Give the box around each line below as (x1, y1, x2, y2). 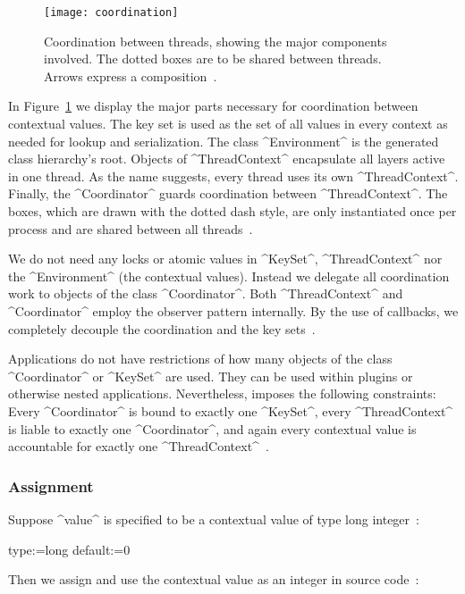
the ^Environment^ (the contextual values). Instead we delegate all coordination (8, 266, 450, 285)
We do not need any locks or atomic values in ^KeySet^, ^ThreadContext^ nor (8, 249, 443, 268)
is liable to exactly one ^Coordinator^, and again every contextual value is (8, 419, 417, 438)
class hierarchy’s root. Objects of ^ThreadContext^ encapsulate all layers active (8, 149, 445, 168)
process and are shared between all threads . (8, 219, 253, 238)
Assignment (8, 474, 94, 497)
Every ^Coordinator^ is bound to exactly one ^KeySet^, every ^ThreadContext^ (8, 401, 453, 420)
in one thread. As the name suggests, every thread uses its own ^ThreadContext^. (8, 166, 459, 185)
